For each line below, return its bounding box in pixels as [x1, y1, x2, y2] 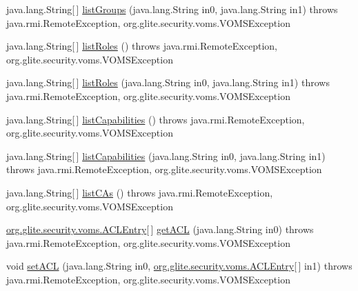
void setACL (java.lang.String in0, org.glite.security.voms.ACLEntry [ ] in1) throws [6, 259, 352, 273]
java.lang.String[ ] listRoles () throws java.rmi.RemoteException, [6, 39, 277, 53]
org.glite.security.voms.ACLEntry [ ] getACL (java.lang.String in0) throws [6, 222, 314, 237]
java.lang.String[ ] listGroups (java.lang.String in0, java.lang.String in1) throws [6, 2, 338, 16]
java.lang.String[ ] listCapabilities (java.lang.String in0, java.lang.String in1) [6, 148, 326, 163]
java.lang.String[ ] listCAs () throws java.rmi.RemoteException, [6, 185, 273, 199]
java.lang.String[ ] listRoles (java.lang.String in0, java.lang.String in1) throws [6, 75, 330, 90]
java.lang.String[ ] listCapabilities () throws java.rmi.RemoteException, [6, 112, 305, 126]
